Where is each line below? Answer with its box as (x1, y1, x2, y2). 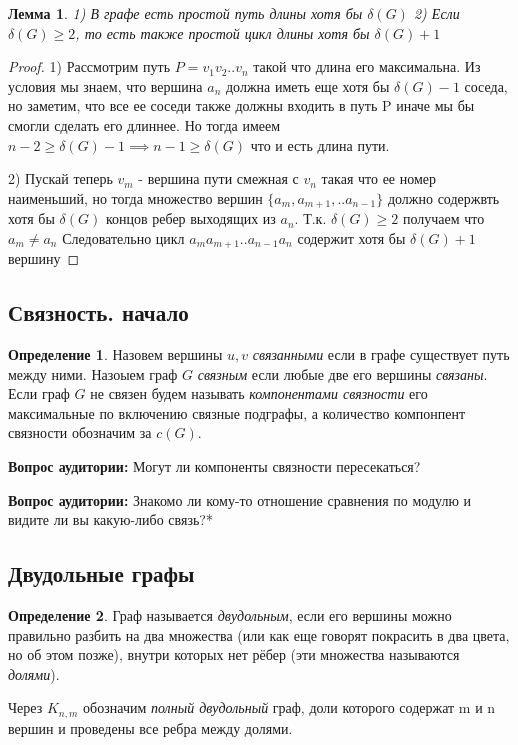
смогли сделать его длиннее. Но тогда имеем (8, 114, 281, 135)
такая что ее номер (321, 168, 437, 189)
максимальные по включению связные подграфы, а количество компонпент (8, 402, 466, 423)
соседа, (464, 75, 508, 96)
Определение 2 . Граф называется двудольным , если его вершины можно (8, 605, 452, 625)
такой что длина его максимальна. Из (253, 56, 481, 77)
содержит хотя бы (297, 227, 406, 248)
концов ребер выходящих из (105, 208, 276, 229)
